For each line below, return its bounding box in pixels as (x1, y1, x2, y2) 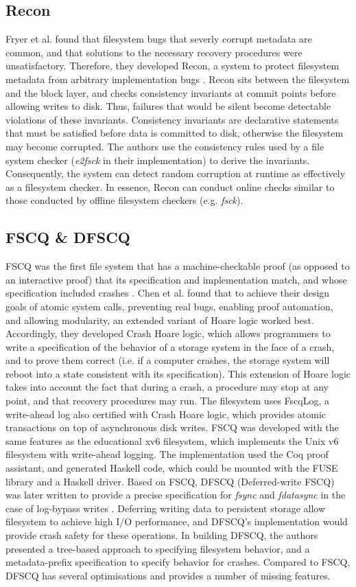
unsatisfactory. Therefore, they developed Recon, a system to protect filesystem (5, 58, 340, 73)
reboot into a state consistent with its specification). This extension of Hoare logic (5, 366, 351, 380)
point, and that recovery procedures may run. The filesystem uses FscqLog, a (5, 393, 329, 408)
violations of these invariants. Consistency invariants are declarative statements (5, 112, 339, 126)
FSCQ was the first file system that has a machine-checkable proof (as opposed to (5, 259, 350, 273)
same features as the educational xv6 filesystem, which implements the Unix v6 (5, 433, 339, 448)
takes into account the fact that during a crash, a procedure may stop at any (5, 380, 329, 394)
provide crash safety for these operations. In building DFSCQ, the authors (5, 528, 318, 542)
